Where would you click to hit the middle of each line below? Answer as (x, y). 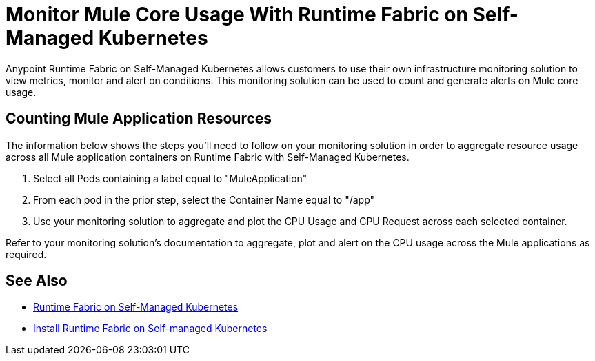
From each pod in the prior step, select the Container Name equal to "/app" (204, 199)
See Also (37, 281)
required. (26, 254)
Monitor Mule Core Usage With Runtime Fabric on (237, 14)
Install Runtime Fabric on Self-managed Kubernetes (150, 329)
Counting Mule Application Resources (139, 119)
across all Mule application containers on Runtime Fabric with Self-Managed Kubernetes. (208, 157)
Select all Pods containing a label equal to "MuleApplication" (170, 178)
